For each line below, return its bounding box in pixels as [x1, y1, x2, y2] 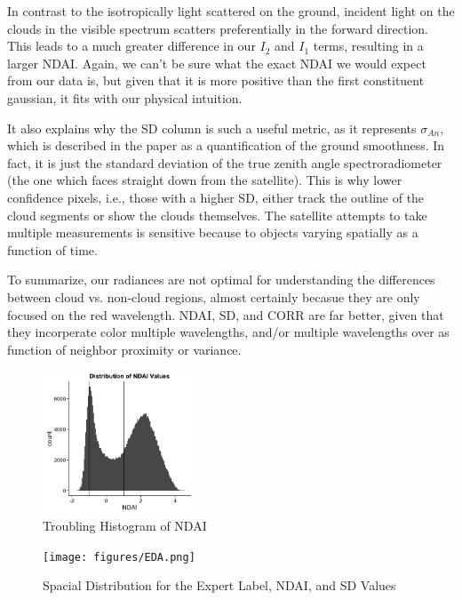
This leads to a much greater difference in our [7, 36, 256, 55]
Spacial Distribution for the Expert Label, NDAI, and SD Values [43, 576, 396, 595]
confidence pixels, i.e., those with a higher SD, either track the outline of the [7, 188, 425, 206]
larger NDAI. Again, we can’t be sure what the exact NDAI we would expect [7, 53, 426, 72]
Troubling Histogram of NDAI [43, 516, 207, 535]
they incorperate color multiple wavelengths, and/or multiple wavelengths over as [7, 323, 450, 341]
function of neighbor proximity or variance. [7, 340, 242, 358]
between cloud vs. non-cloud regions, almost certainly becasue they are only [7, 287, 420, 306]
